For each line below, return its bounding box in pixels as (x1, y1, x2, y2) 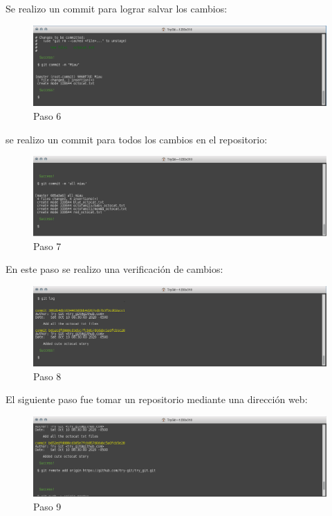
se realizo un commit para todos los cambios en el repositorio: (6, 132, 268, 146)
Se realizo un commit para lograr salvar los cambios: (6, 1, 228, 15)
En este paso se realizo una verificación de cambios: (6, 262, 223, 276)
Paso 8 (33, 368, 62, 383)
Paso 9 (33, 499, 62, 513)
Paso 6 (33, 108, 62, 123)
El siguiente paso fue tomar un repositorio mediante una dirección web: (6, 392, 308, 407)
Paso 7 (33, 238, 62, 253)
